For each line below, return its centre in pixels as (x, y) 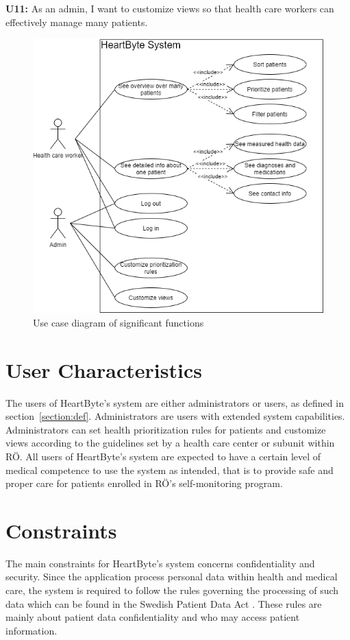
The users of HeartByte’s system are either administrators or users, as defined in (175, 402)
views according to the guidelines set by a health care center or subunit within (170, 443)
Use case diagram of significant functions (118, 322)
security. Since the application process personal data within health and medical (172, 577)
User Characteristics (104, 369)
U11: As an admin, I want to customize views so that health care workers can (170, 8)
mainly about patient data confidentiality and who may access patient (153, 617)
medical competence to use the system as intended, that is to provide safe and (170, 470)
